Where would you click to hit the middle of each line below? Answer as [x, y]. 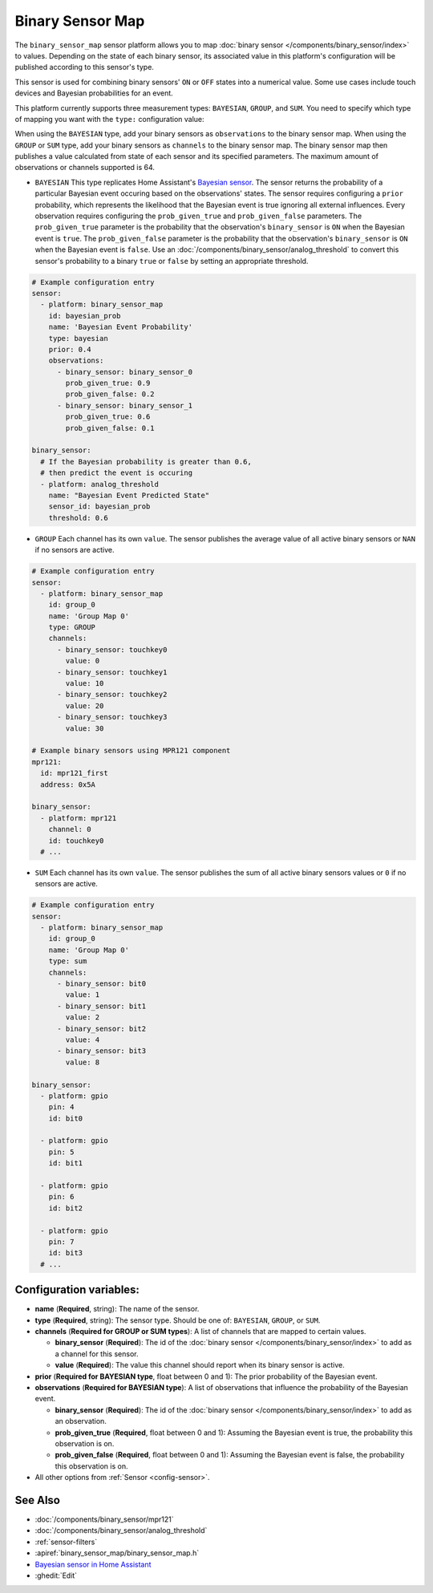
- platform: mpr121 [79, 818]
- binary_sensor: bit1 [102, 1006]
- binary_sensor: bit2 [102, 1028]
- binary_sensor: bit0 [102, 983]
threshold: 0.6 [78, 518]
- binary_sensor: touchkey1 [112, 672]
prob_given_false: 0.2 [110, 394]
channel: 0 [70, 829]
